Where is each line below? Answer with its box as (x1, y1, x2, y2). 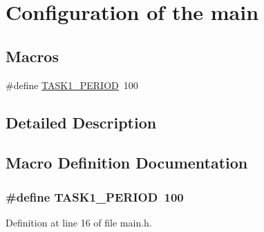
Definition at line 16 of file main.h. (6, 215, 152, 229)
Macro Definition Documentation (6, 152, 248, 173)
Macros (6, 45, 59, 66)
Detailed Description (6, 111, 157, 133)
